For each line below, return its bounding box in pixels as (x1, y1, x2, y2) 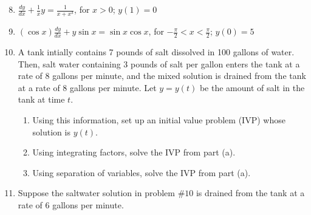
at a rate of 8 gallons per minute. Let (18, 81, 157, 94)
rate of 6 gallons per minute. (18, 198, 124, 211)
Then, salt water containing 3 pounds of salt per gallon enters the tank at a (18, 57, 300, 70)
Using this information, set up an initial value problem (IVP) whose (32, 113, 285, 126)
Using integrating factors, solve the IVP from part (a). (32, 146, 236, 159)
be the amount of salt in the (199, 81, 305, 94)
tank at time (18, 93, 65, 106)
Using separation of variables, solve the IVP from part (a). (32, 166, 251, 179)
